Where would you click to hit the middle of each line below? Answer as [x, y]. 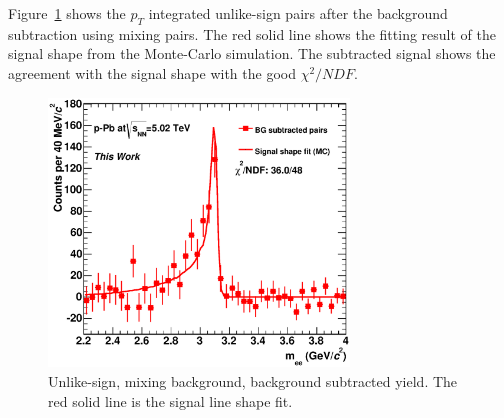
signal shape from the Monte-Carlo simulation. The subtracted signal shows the [252, 53]
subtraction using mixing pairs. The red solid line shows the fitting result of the [252, 33]
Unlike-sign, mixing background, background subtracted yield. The [253, 381]
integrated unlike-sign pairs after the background [298, 13]
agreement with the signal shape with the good [152, 72]
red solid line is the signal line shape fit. [170, 400]
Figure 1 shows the [67, 13]
